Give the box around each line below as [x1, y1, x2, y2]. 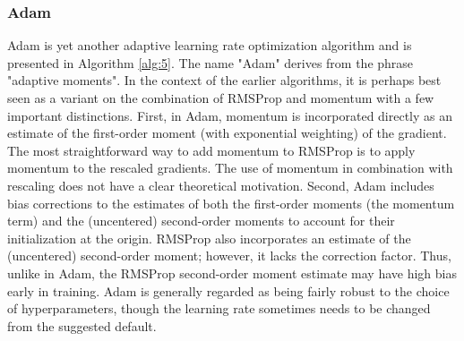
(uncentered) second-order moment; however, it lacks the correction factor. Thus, [7, 246, 451, 265]
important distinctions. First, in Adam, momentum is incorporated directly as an [7, 106, 453, 124]
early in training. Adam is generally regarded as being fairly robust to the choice [7, 281, 450, 300]
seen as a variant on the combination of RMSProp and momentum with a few [7, 89, 434, 107]
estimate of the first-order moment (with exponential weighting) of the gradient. [7, 124, 447, 142]
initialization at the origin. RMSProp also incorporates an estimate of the [7, 228, 411, 247]
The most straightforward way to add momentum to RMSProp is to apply [7, 141, 416, 159]
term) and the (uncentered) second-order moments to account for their [7, 211, 395, 230]
